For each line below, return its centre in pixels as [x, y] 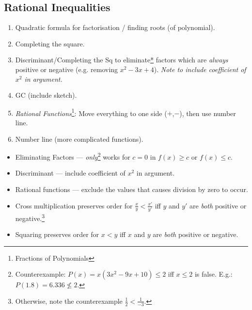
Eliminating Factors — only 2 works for [73, 156]
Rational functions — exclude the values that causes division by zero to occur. [132, 189]
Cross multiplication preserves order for [74, 205]
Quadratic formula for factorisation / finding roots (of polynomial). [115, 27]
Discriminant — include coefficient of [70, 173]
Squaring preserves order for [57, 234]
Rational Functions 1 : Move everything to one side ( [91, 112]
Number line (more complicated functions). [79, 139]
